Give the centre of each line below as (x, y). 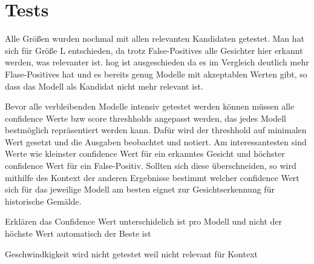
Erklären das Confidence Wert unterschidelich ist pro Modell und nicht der (144, 221)
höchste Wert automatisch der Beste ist (78, 233)
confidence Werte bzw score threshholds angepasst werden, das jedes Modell (146, 118)
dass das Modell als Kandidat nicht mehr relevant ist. (104, 86)
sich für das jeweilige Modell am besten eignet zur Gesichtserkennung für (140, 189)
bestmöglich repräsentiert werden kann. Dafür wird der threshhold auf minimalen (156, 130)
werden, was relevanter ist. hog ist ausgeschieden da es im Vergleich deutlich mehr (157, 62)
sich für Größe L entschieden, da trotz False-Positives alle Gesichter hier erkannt (154, 50)
